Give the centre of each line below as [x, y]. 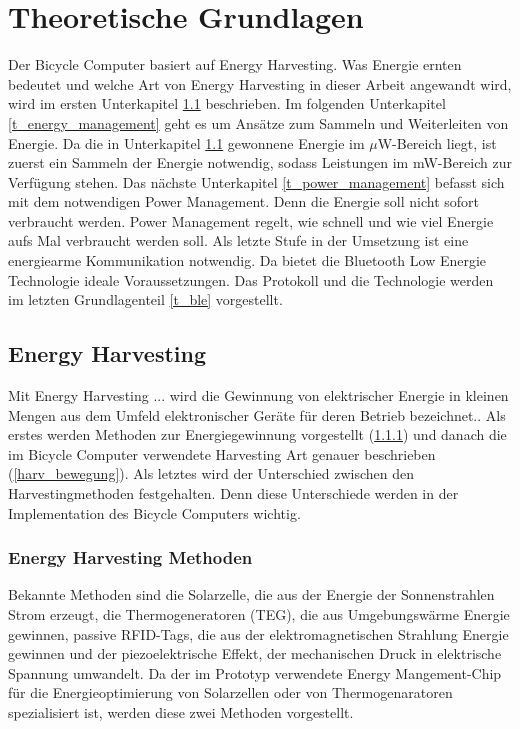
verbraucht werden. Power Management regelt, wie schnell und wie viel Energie [251, 220]
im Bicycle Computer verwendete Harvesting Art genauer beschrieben [222, 453]
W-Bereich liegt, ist [437, 142]
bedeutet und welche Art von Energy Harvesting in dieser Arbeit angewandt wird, [260, 83]
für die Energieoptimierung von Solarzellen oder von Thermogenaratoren [230, 692]
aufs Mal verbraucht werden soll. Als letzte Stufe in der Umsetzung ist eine [238, 240]
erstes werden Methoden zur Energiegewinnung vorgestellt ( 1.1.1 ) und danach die [257, 434]
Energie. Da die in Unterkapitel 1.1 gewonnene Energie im [186, 142]
